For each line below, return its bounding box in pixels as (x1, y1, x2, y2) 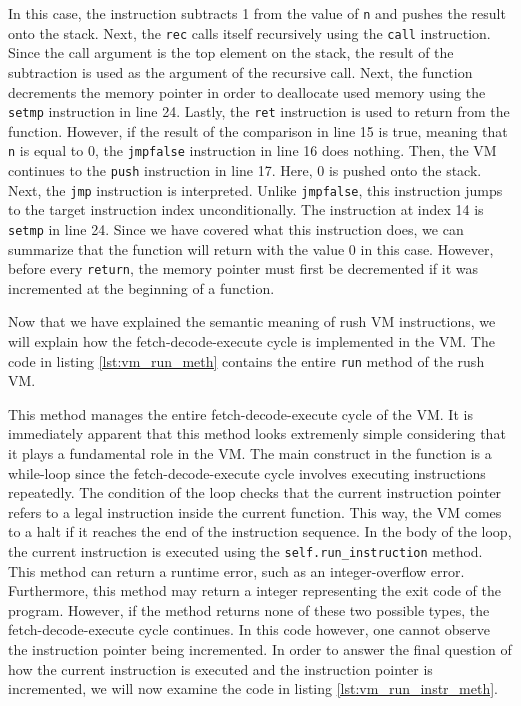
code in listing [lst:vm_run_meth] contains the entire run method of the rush (8, 350, 485, 371)
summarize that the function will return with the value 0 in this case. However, (8, 238, 494, 259)
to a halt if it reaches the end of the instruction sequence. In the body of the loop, (8, 521, 512, 542)
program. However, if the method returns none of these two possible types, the (8, 599, 490, 620)
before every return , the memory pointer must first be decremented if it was (8, 258, 478, 279)
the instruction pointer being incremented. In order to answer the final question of (8, 639, 512, 660)
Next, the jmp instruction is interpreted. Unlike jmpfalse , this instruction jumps (8, 179, 503, 200)
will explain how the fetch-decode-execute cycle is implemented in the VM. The (8, 331, 495, 351)
